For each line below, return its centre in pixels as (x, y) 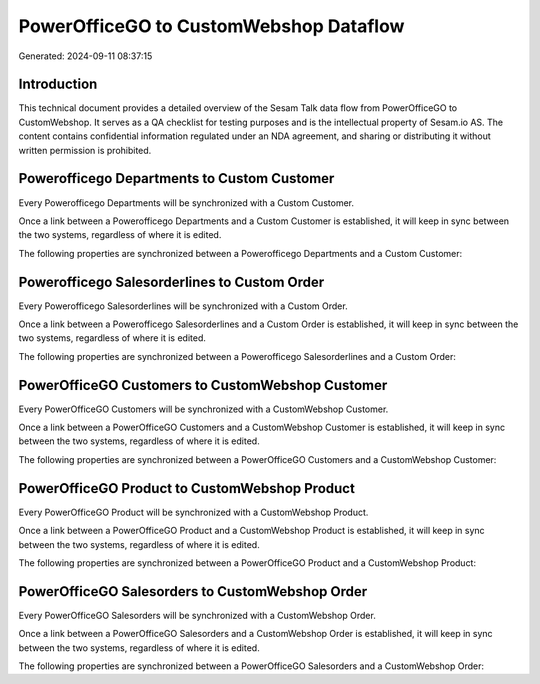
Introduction (58, 84)
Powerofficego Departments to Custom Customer (176, 178)
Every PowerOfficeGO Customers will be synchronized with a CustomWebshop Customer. (203, 409)
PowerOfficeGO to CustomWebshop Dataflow (211, 26)
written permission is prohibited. (85, 150)
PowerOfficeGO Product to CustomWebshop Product (186, 488)
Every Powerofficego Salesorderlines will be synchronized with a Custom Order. (183, 306)
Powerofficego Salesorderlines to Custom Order (171, 281)
